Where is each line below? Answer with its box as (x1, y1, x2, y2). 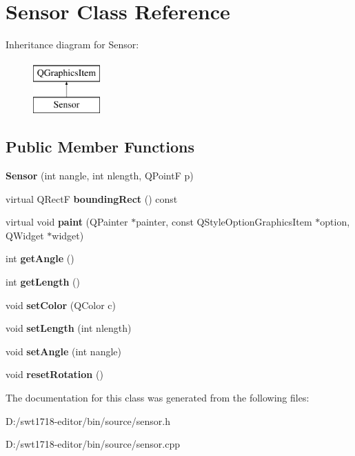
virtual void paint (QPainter (6, 215, 128, 229)
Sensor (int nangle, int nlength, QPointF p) (6, 168, 194, 183)
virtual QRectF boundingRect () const (6, 191, 178, 206)
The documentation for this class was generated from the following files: (6, 390, 310, 405)
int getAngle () (6, 251, 74, 266)
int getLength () (6, 275, 80, 289)
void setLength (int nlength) (6, 321, 132, 335)
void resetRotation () (6, 367, 103, 381)
